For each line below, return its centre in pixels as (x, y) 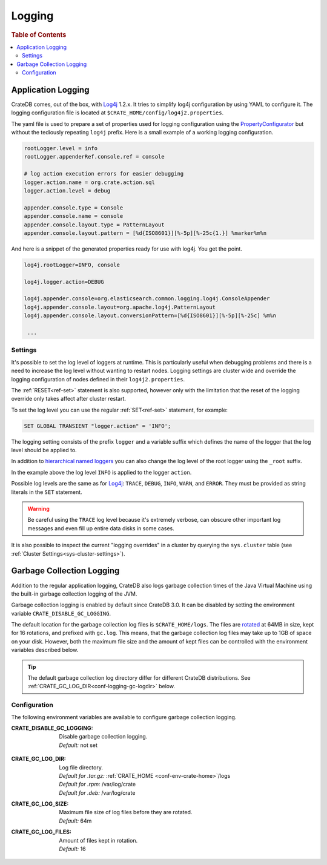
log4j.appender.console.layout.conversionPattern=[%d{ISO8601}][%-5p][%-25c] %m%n (150, 316)
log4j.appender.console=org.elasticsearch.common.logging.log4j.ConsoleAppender (147, 299)
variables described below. (45, 650)
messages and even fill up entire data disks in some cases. (101, 528)
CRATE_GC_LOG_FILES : (41, 832)
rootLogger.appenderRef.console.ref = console (94, 157)
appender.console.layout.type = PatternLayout (94, 225)
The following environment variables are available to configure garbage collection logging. (124, 717)
